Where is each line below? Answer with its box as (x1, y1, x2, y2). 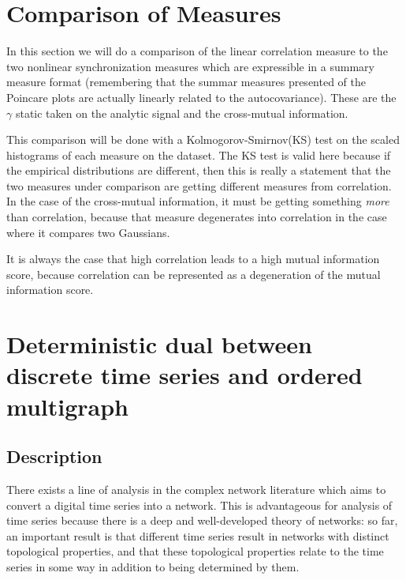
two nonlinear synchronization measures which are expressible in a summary (6, 58, 374, 74)
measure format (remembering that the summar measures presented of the (6, 73, 366, 90)
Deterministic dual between (6, 328, 312, 360)
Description (6, 444, 102, 469)
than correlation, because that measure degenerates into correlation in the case (6, 209, 387, 225)
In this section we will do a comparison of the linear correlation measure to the (6, 43, 388, 59)
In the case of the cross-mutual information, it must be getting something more (6, 193, 389, 209)
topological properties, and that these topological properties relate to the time (6, 543, 384, 559)
